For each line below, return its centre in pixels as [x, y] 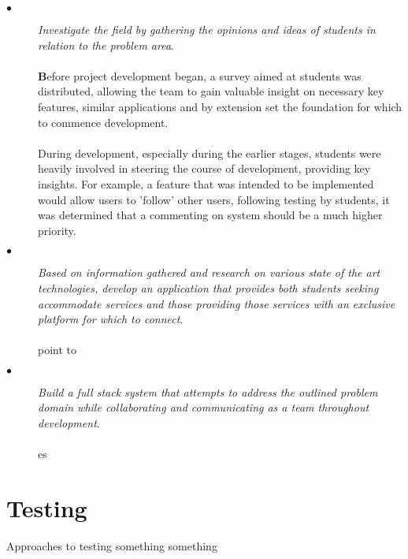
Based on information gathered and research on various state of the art [209, 272]
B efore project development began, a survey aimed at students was [200, 75]
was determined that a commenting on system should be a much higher [210, 215]
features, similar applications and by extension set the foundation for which [220, 106]
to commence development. [103, 122]
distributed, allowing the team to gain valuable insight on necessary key [211, 91]
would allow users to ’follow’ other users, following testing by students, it [214, 199]
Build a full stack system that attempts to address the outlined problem [208, 391]
